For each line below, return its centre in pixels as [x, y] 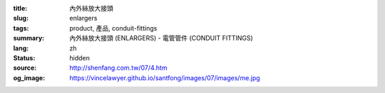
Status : [24, 58]
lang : [21, 48]
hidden [80, 58]
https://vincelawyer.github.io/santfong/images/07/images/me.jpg [165, 77]
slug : [21, 18]
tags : [21, 28]
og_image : [29, 77]
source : [25, 68]
